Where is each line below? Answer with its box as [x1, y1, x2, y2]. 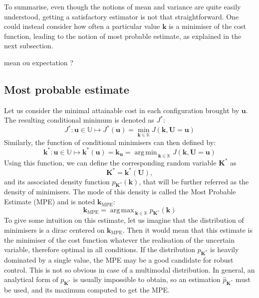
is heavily [210, 244, 239, 255]
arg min [134, 149, 157, 156]
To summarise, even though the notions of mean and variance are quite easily [4, 1, 241, 11]
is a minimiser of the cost [169, 21, 247, 31]
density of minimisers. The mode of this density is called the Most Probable [4, 186, 236, 197]
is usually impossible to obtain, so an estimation [73, 274, 221, 285]
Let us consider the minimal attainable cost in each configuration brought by [4, 105, 240, 115]
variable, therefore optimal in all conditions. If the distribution [4, 244, 196, 255]
